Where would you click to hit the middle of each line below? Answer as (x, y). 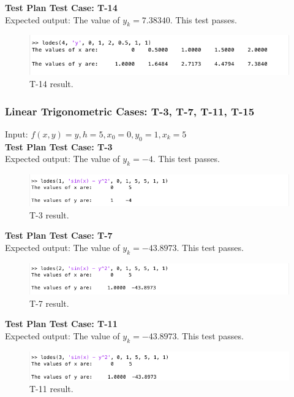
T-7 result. (49, 303)
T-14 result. (51, 83)
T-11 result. (51, 389)
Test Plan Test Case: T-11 (61, 324)
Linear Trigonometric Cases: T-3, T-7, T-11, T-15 (130, 111)
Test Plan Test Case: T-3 (59, 146)
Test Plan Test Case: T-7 (59, 235)
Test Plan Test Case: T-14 (61, 7)
